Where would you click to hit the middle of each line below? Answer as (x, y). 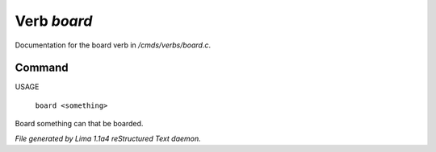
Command (42, 68)
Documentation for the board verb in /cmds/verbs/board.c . (113, 45)
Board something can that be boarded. (79, 124)
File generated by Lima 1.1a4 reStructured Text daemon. (108, 138)
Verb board (54, 21)
